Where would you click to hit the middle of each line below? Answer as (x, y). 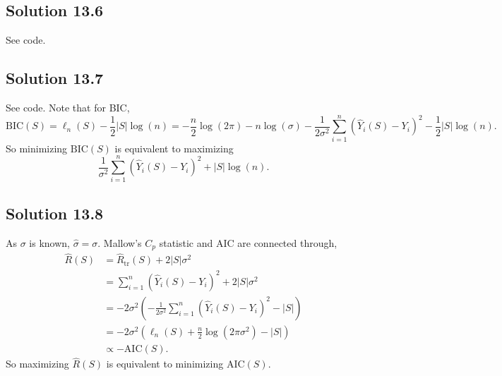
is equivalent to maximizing (174, 148)
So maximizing (37, 364)
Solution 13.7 (55, 78)
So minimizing (37, 148)
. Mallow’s (120, 242)
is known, (49, 242)
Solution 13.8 (55, 213)
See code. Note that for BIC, (68, 107)
